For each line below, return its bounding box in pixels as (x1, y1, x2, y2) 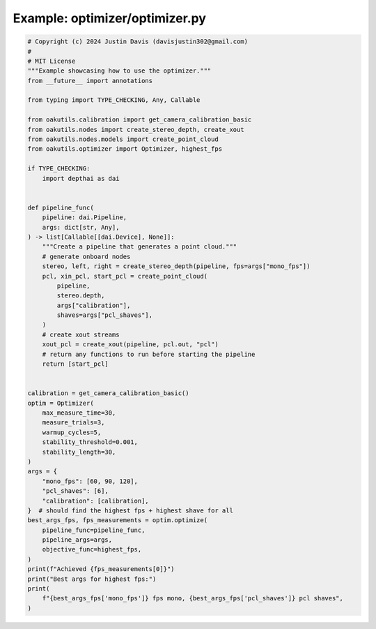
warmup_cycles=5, (42, 428, 102, 436)
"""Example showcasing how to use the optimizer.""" (27, 67, 212, 75)
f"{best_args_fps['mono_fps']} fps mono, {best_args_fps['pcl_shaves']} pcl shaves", (42, 594, 344, 602)
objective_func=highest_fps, (42, 545, 142, 554)
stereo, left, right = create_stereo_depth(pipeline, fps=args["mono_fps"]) (42, 262, 311, 270)
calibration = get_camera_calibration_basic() (27, 390, 189, 397)
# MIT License (27, 57, 76, 65)
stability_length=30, (42, 447, 116, 456)
